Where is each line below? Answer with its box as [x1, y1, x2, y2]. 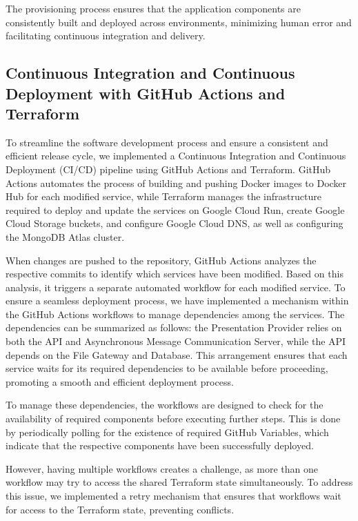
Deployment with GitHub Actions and [6, 82, 286, 104]
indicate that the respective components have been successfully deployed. [6, 438, 314, 453]
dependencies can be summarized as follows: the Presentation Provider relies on [6, 320, 342, 335]
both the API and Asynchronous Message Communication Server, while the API [6, 334, 346, 348]
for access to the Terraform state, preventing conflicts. [6, 502, 235, 516]
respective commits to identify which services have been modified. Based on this [6, 266, 344, 281]
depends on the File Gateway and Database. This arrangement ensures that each [6, 347, 348, 362]
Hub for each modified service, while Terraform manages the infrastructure [6, 189, 321, 204]
